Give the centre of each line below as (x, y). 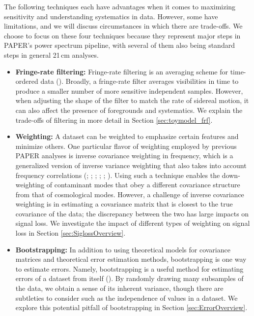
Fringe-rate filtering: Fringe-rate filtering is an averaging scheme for (122, 71)
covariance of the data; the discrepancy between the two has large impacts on (132, 213)
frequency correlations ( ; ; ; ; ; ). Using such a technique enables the (118, 175)
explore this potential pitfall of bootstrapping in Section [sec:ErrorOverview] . (131, 307)
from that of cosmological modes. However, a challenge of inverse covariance (130, 194)
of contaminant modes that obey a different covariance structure (143, 185)
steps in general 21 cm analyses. (51, 54)
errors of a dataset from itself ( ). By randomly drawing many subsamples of (129, 278)
